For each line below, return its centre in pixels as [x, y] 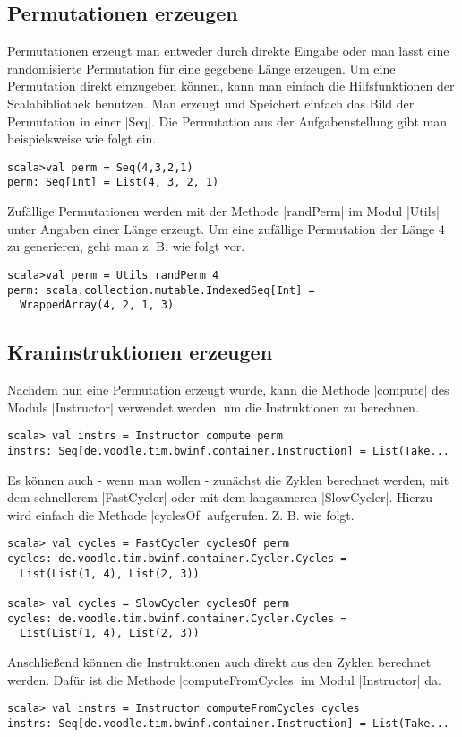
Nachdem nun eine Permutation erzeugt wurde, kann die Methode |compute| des [228, 390]
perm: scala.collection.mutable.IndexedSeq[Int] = [161, 290]
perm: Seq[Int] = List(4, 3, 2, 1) [113, 182]
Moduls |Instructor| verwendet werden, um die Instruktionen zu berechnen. [213, 407]
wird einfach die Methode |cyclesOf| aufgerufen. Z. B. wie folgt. [181, 514]
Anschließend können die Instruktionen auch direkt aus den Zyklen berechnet [219, 661]
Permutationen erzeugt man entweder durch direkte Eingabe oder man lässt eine [228, 51]
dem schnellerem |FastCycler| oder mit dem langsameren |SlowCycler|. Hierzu [220, 497]
